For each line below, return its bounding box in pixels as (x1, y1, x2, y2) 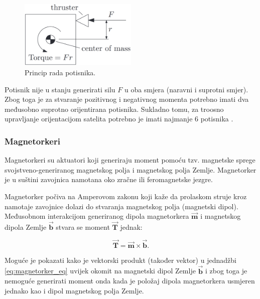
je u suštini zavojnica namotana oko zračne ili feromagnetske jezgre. (5, 174, 213, 185)
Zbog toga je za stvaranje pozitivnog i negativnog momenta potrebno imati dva (5, 94, 249, 104)
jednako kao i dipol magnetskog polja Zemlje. (5, 285, 144, 295)
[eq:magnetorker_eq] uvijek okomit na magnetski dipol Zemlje (5, 265, 196, 276)
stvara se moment (56, 221, 110, 232)
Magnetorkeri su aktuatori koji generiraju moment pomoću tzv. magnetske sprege (5, 155, 255, 165)
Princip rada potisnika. (25, 67, 96, 77)
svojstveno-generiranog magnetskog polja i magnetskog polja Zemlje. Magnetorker (5, 164, 256, 175)
